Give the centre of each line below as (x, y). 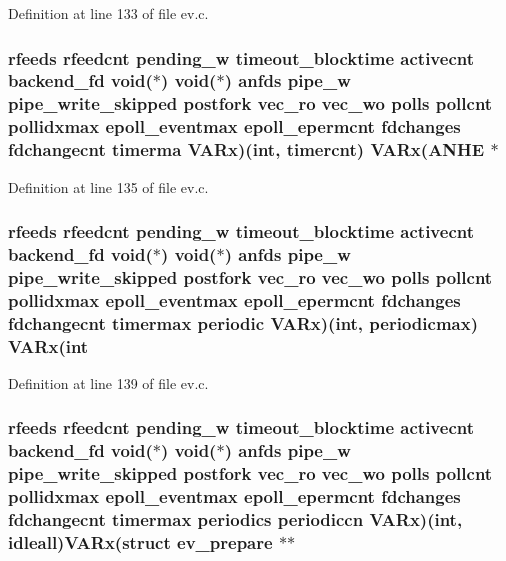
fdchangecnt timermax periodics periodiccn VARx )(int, (235, 519)
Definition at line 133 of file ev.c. (108, 13)
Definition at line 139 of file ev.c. (108, 382)
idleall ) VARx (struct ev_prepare (140, 542)
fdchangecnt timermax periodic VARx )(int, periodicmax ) (243, 322)
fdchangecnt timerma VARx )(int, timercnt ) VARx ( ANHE (246, 149)
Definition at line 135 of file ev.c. (108, 186)
